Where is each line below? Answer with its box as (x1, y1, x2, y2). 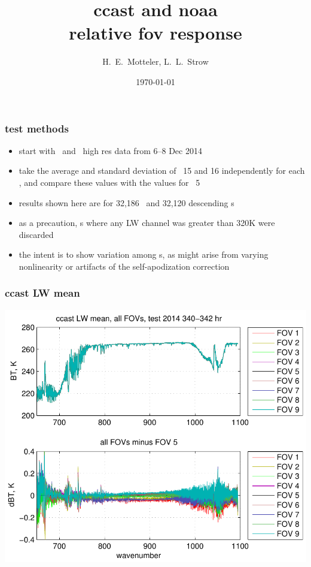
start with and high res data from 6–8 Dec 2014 (19, 144, 202, 156)
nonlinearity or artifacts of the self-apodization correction (19, 260, 230, 272)
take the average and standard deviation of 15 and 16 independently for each (19, 164, 305, 177)
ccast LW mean (5, 285, 80, 300)
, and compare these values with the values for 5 (19, 176, 200, 188)
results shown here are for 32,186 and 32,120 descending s (19, 196, 234, 209)
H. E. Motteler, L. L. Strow (102, 55, 209, 68)
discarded (19, 228, 54, 240)
